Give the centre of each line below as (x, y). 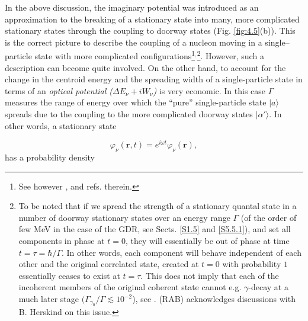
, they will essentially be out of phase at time (208, 241)
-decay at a (268, 287)
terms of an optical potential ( (59, 90)
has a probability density (50, 157)
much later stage (49, 298)
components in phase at (62, 241)
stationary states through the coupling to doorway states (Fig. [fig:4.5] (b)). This (150, 31)
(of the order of (269, 217)
